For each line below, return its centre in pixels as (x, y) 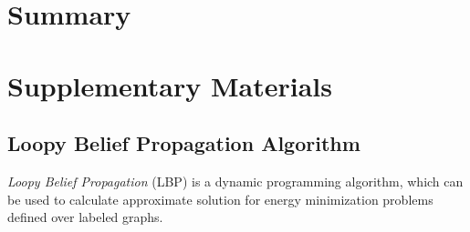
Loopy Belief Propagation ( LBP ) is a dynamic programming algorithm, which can (235, 181)
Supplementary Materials (170, 85)
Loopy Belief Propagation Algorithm (184, 143)
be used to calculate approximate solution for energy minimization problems (220, 199)
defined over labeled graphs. (85, 217)
